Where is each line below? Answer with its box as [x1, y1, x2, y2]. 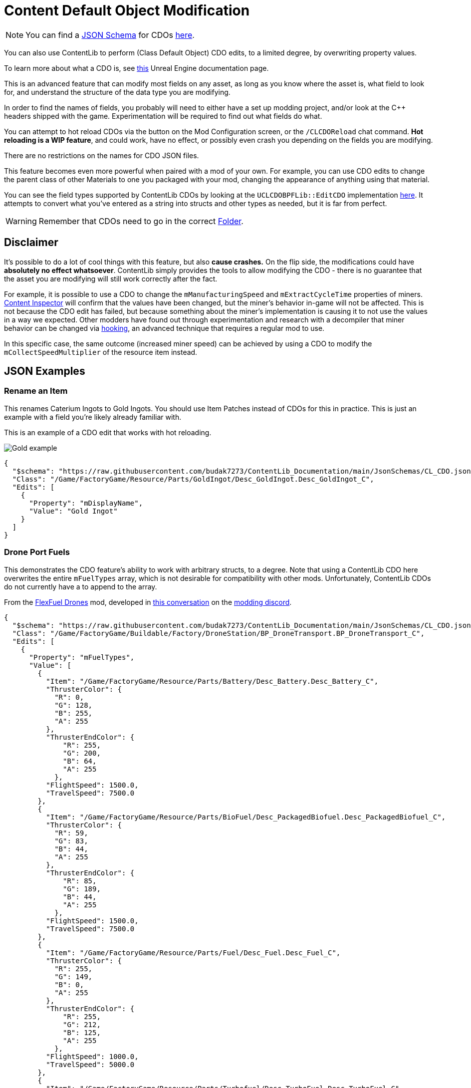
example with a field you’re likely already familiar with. [4, 412, 182, 421]
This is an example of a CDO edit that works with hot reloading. [4, 428, 212, 437]
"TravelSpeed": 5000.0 [46, 1060, 135, 1069]
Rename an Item [4, 386, 68, 396]
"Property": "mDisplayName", [29, 499, 143, 507]
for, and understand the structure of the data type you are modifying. [4, 87, 231, 96]
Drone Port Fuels [4, 547, 70, 557]
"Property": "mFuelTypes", [29, 653, 135, 661]
